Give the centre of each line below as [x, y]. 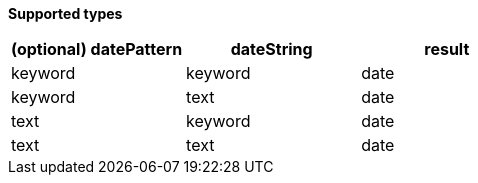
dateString [271, 49]
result [447, 49]
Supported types [65, 13]
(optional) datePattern [97, 49]
